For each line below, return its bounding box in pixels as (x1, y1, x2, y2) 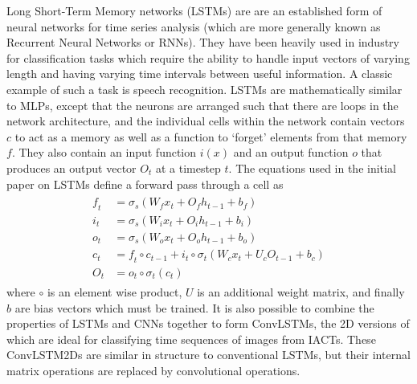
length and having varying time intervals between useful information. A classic (6, 65, 393, 82)
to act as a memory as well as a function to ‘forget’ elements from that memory (14, 128, 407, 145)
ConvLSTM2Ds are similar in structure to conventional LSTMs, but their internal (6, 346, 411, 363)
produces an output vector (6, 159, 137, 176)
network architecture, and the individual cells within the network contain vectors (6, 112, 405, 129)
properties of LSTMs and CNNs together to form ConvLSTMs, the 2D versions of (6, 315, 410, 332)
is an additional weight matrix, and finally (197, 283, 405, 300)
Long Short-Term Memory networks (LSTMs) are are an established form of (6, 2, 382, 18)
